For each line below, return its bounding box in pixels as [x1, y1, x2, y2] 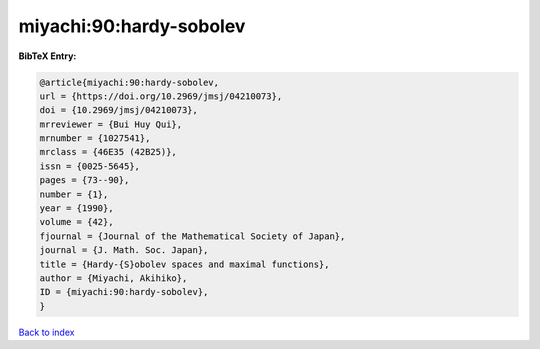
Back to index [18, 326, 75, 338]
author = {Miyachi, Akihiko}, [39, 273, 188, 284]
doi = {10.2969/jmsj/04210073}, [39, 105, 199, 116]
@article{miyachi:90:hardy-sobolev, [39, 76, 220, 88]
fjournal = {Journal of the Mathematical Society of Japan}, [39, 230, 346, 242]
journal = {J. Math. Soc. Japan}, [39, 245, 209, 256]
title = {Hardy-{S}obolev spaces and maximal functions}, [39, 258, 330, 270]
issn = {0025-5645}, [39, 160, 140, 172]
